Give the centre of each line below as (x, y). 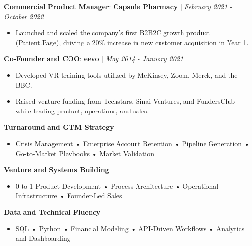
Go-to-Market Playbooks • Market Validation (85, 153)
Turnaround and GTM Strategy (59, 127)
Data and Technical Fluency (52, 212)
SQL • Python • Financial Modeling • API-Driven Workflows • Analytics (130, 228)
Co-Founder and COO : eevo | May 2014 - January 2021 (94, 58)
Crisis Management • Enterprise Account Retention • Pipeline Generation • (132, 143)
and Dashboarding (43, 238)
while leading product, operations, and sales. (82, 110)
